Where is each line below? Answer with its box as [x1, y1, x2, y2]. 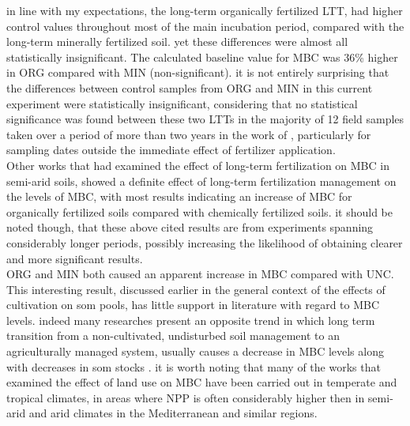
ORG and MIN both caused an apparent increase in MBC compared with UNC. [6, 266, 394, 282]
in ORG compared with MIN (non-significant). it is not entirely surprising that [6, 64, 389, 81]
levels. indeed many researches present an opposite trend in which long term [6, 311, 375, 328]
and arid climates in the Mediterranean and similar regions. [28, 405, 318, 421]
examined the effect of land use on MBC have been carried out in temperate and [6, 374, 397, 390]
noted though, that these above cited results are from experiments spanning [6, 219, 374, 236]
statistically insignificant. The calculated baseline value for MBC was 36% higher [6, 48, 398, 65]
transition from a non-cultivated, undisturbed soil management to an [6, 327, 340, 344]
